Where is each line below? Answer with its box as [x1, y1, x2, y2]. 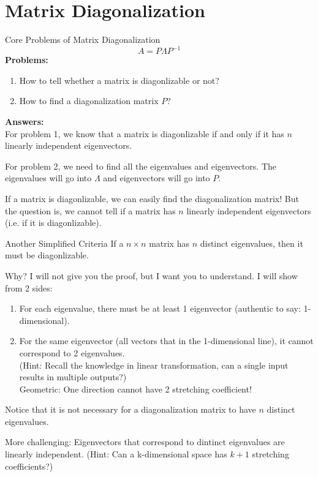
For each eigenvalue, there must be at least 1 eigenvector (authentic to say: [19, 302, 301, 315]
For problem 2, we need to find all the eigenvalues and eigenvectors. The [5, 159, 276, 172]
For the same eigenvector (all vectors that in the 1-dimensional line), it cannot [19, 334, 314, 347]
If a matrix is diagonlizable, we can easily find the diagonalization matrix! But [5, 192, 299, 205]
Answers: [5, 115, 44, 127]
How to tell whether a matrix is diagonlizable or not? [19, 73, 219, 86]
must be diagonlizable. [5, 249, 89, 261]
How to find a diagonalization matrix [19, 94, 159, 107]
